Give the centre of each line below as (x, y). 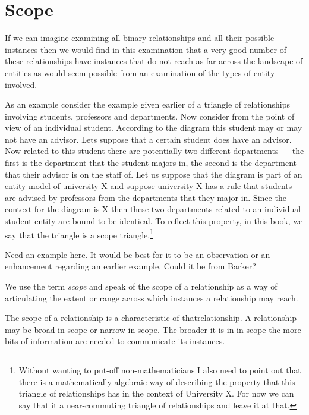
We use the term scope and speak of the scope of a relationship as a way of (141, 286)
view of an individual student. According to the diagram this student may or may (154, 128)
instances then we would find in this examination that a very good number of (146, 49)
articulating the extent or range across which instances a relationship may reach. (152, 298)
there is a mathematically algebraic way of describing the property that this (157, 381)
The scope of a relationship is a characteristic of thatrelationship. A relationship (151, 318)
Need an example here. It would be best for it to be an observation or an (138, 254)
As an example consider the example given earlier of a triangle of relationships (147, 104)
